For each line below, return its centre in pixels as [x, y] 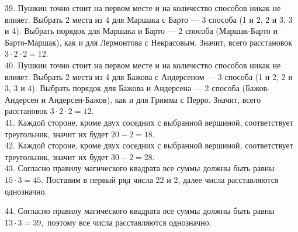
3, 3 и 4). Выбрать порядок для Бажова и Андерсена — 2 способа [122, 88]
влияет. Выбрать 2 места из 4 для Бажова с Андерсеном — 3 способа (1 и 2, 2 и [149, 76]
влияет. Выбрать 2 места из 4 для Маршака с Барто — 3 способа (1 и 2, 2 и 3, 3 [149, 19]
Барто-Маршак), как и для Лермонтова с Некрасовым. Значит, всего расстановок [149, 42]
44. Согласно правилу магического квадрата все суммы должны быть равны [140, 211]
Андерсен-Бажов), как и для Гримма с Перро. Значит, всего [155, 99]
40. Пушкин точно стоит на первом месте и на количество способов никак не [143, 65]
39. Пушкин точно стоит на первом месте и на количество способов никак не [143, 8]
